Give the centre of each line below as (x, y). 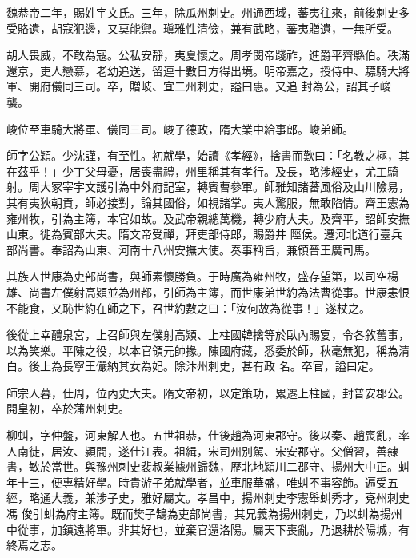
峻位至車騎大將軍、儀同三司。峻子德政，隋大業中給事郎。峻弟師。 (180, 128)
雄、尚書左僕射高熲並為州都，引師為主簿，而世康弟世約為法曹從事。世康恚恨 (208, 291)
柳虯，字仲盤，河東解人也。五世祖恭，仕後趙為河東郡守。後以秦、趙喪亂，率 (208, 435)
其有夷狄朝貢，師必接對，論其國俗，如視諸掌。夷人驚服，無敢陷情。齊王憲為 (208, 202)
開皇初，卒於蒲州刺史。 (68, 408)
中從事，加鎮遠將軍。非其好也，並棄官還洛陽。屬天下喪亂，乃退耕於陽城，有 (208, 529)
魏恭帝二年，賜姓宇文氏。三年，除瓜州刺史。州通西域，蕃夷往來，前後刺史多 (208, 12)
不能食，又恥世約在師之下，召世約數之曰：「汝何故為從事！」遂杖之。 (188, 307)
